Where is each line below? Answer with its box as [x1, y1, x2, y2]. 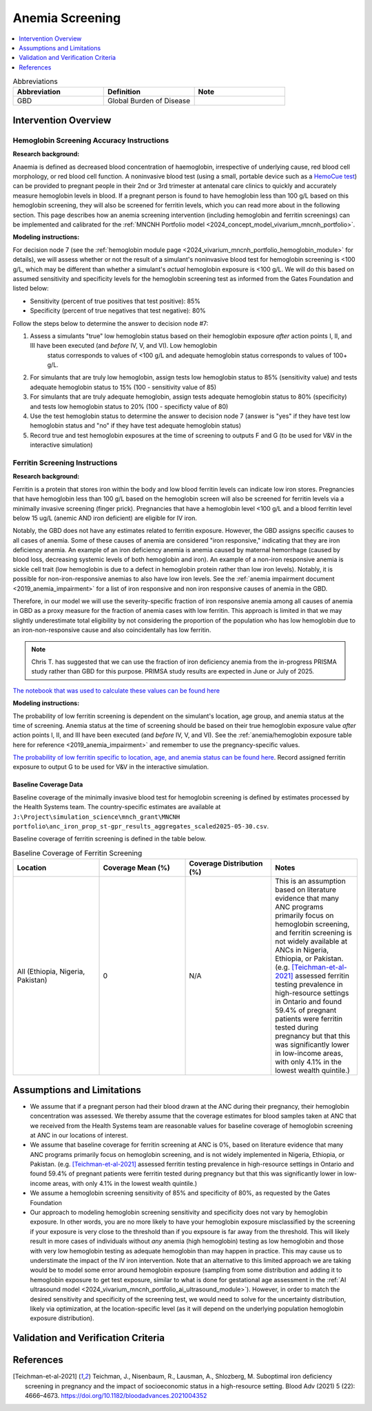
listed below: [12, 284, 50, 293]
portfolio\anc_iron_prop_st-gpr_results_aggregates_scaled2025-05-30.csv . [12, 822, 269, 830]
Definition [107, 87, 141, 96]
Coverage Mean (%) [103, 863, 170, 872]
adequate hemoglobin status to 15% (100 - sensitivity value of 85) [30, 383, 217, 391]
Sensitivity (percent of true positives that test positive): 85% [30, 297, 201, 305]
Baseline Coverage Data [12, 780, 83, 788]
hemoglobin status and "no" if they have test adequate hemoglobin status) [30, 421, 241, 430]
